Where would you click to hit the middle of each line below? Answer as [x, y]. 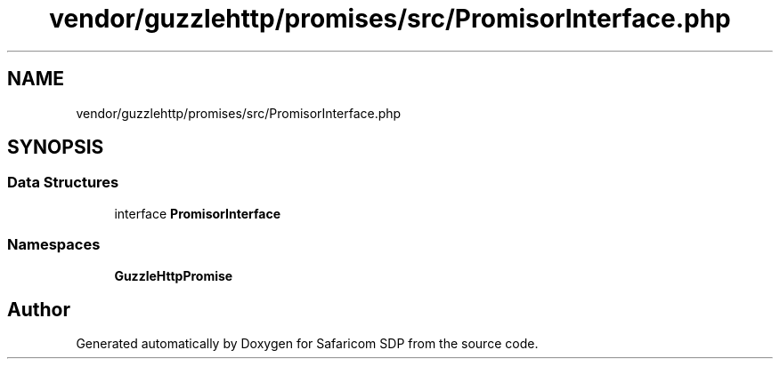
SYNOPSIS [56, 147]
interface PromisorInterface [197, 213]
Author [39, 309]
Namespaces [54, 245]
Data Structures [63, 183]
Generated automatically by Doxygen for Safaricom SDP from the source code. [307, 344]
